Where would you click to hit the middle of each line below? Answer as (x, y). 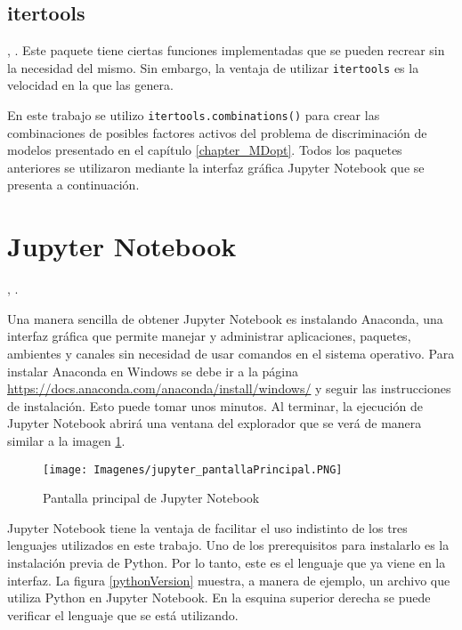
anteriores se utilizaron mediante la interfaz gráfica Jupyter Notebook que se (216, 167)
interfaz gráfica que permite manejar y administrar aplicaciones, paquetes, (209, 336)
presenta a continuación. (73, 185)
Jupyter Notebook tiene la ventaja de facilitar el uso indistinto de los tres (207, 527)
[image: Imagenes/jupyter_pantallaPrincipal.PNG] (193, 469)
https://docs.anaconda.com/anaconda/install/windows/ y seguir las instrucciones (229, 388)
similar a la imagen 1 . (66, 440)
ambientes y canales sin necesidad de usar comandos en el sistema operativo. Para (231, 353)
